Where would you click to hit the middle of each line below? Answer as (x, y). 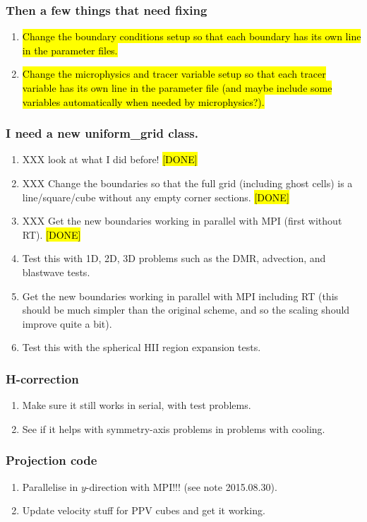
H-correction (42, 378)
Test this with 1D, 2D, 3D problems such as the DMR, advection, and (174, 258)
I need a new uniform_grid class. (102, 133)
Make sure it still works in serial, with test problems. (137, 405)
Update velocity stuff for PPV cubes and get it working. (144, 510)
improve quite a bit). (67, 323)
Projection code (52, 460)
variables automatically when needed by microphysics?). (143, 101)
